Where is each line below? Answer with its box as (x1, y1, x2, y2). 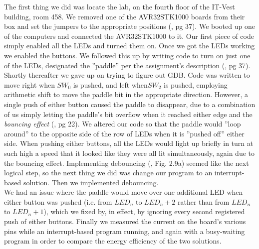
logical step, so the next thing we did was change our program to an (4, 167, 213, 178)
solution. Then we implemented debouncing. (23, 177, 159, 187)
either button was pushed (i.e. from (4, 196, 112, 207)
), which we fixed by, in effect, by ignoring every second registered (43, 206, 245, 217)
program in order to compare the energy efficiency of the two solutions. (4, 236, 222, 246)
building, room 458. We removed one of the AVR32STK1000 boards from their (4, 11, 245, 21)
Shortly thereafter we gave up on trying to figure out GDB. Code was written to (4, 70, 250, 80)
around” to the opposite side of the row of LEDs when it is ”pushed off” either (4, 128, 245, 138)
